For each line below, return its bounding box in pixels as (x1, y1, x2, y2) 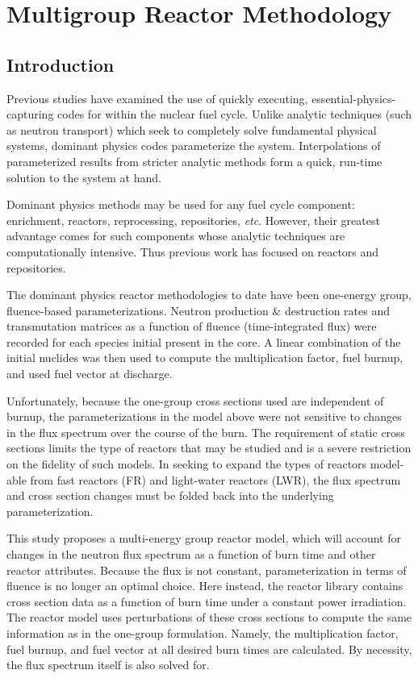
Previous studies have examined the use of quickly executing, (6, 89, 308, 106)
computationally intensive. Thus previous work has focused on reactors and (6, 243, 379, 260)
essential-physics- (311, 89, 396, 106)
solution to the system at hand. (6, 168, 161, 185)
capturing (6, 106, 54, 123)
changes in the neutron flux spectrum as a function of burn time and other (6, 546, 376, 563)
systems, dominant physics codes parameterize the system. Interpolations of (6, 137, 381, 154)
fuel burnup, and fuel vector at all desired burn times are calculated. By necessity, (6, 640, 412, 657)
